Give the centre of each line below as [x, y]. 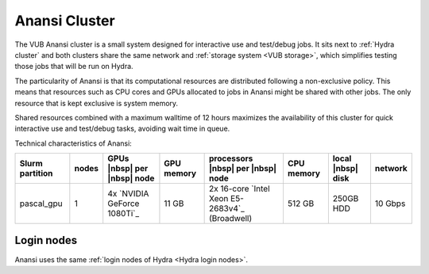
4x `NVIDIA [128, 194]
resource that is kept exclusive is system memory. [97, 103]
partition [36, 173]
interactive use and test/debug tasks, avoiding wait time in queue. [122, 129]
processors [231, 158]
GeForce [124, 204]
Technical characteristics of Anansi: [73, 143]
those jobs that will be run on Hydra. [74, 67]
